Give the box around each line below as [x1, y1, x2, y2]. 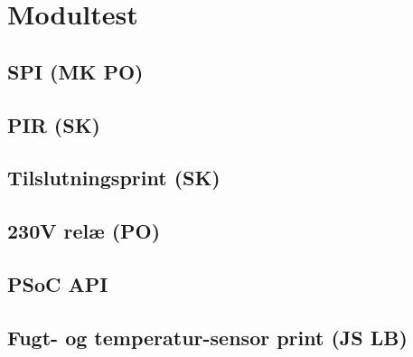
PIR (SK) [7, 110, 100, 138]
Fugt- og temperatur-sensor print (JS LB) [7, 323, 408, 351]
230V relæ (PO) [7, 217, 161, 245]
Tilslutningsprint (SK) [7, 164, 221, 192]
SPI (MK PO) [7, 57, 144, 85]
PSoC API [7, 269, 108, 297]
